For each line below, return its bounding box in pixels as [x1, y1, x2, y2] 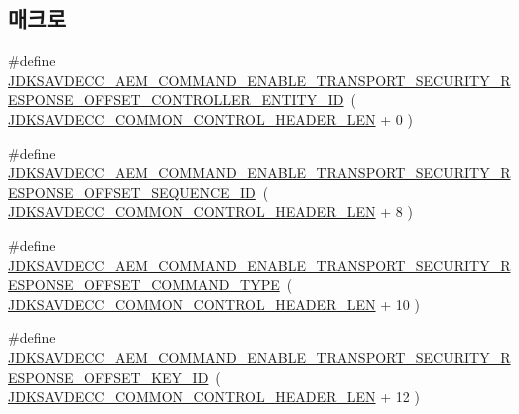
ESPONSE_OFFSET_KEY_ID [8, 366, 209, 387]
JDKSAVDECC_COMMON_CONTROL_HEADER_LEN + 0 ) [8, 108, 413, 129]
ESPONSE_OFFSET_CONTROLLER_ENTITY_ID [8, 89, 344, 110]
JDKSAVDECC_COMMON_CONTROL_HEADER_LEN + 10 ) [8, 293, 420, 314]
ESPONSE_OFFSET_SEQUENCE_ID [8, 181, 256, 202]
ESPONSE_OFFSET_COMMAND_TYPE [8, 274, 280, 295]
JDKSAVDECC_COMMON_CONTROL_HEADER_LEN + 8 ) [8, 201, 413, 222]
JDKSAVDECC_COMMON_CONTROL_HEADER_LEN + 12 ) [8, 386, 420, 407]
